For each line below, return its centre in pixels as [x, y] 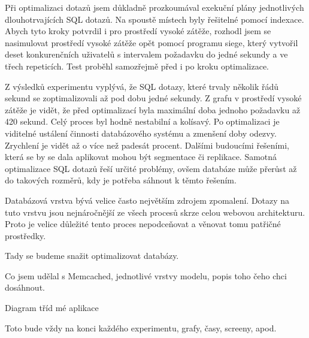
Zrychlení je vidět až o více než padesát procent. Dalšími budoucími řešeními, [147, 145]
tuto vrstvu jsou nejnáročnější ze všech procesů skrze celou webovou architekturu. [155, 212]
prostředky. [25, 235]
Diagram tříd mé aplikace [52, 308]
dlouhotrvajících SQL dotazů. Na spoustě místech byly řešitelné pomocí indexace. [154, 19]
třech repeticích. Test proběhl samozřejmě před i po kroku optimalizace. [137, 66]
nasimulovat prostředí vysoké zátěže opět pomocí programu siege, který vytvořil [152, 42]
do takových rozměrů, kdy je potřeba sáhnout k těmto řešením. [121, 180]
